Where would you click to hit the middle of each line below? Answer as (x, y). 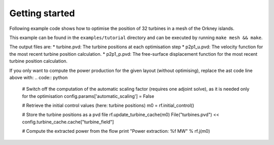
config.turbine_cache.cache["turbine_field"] (68, 122)
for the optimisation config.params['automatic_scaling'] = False (88, 96)
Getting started (42, 13)
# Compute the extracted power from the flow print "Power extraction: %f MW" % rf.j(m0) (116, 131)
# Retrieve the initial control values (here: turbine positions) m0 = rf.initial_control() (108, 105)
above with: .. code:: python (39, 77)
